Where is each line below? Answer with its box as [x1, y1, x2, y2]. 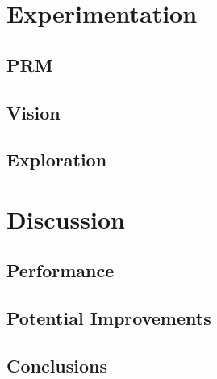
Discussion [6, 202, 125, 235]
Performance [6, 258, 115, 283]
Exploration [6, 147, 107, 172]
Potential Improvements [6, 305, 211, 331]
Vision [6, 99, 61, 124]
